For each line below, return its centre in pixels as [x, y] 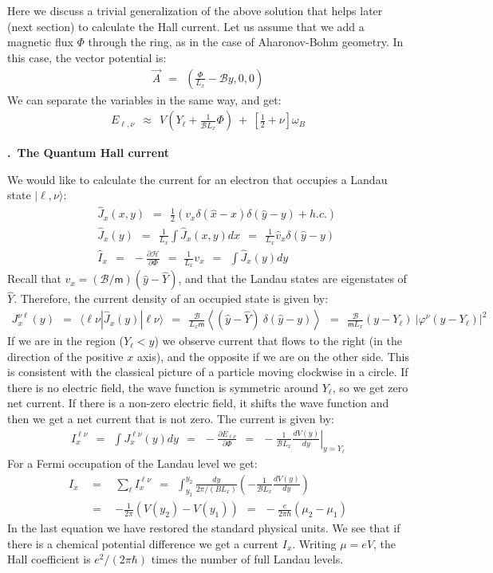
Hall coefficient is [49, 559]
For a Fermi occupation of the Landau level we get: [132, 463]
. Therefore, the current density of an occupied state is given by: [171, 298]
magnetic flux [40, 42]
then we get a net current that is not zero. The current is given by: [171, 419]
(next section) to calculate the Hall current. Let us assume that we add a [186, 26]
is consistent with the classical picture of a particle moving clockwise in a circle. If [208, 372]
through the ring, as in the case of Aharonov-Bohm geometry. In [246, 42]
